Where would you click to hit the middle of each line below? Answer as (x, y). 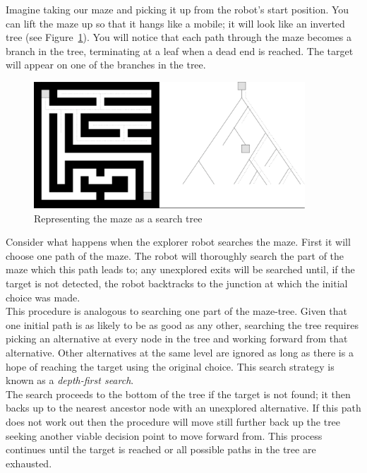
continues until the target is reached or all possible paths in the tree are (161, 449)
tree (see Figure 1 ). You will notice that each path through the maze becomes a (179, 37)
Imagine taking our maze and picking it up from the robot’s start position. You (178, 9)
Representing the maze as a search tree (118, 218)
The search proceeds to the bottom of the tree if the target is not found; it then (178, 394)
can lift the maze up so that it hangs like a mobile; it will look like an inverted (175, 23)
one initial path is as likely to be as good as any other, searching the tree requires (182, 324)
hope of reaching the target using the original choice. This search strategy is (170, 366)
